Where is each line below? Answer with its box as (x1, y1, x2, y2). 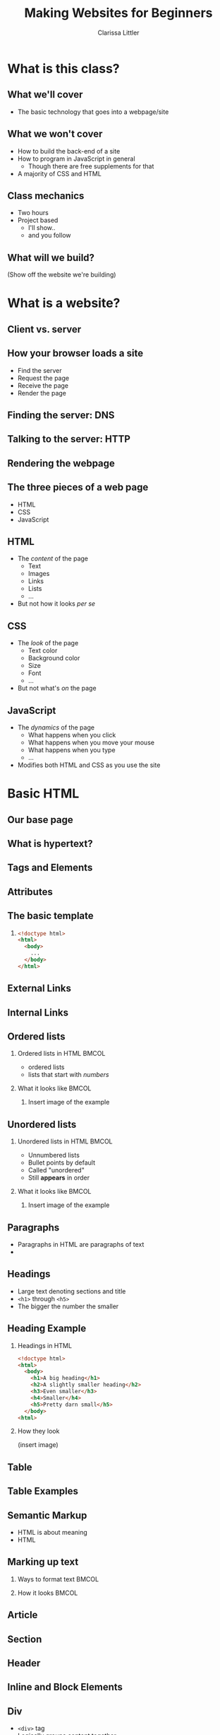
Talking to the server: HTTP (7, 433, 130, 445)
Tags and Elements (7, 862, 93, 874)
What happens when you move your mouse (28, 738, 155, 747)
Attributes (7, 886, 53, 898)
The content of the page (17, 554, 89, 563)
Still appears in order (28, 1173, 90, 1182)
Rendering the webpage (7, 457, 115, 469)
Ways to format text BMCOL (17, 1574, 99, 1583)
